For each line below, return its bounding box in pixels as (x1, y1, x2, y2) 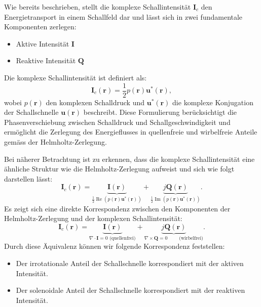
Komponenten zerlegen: (4, 21, 77, 32)
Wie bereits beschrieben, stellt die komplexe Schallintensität (4, 2, 191, 12)
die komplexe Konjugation (172, 97, 253, 107)
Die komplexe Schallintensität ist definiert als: (4, 72, 147, 82)
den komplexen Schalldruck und (46, 97, 145, 107)
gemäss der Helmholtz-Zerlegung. (4, 137, 107, 147)
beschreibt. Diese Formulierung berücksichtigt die (83, 107, 237, 117)
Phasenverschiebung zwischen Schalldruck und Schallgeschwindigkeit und (4, 116, 231, 127)
